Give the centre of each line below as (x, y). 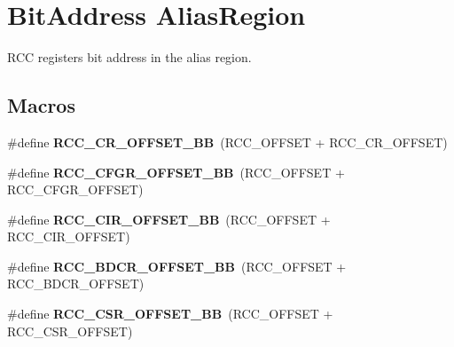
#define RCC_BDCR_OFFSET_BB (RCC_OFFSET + (177, 266)
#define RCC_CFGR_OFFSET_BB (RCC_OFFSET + (176, 172)
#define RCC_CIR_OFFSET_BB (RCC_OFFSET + (169, 219)
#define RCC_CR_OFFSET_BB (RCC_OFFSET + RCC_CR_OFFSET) (227, 142)
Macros (41, 105)
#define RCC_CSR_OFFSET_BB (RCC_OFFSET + (170, 314)
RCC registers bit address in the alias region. (129, 57)
